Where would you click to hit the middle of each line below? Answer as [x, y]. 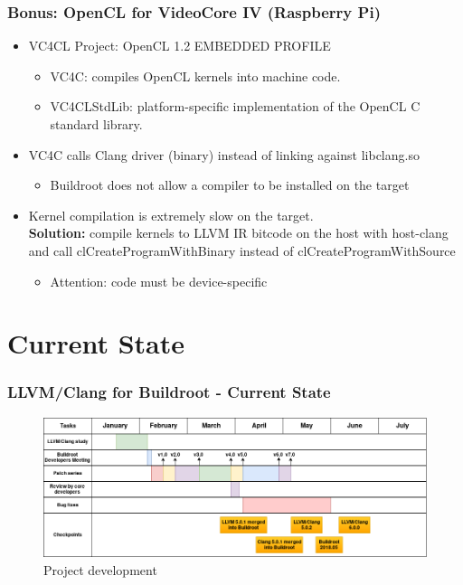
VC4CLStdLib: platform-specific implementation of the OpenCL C [235, 106]
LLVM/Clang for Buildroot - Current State [169, 392]
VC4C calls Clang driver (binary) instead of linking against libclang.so [224, 154]
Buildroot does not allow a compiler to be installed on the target [230, 185]
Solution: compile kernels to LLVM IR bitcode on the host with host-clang [238, 233]
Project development [100, 570]
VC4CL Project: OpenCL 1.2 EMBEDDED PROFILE [180, 46]
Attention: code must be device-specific [159, 281]
